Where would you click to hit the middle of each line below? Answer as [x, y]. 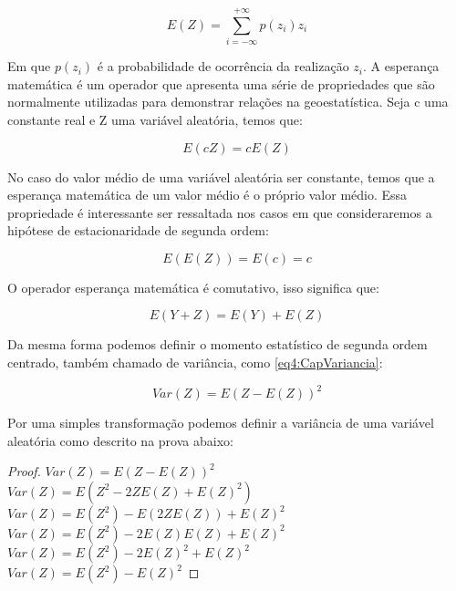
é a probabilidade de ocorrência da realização [223, 66]
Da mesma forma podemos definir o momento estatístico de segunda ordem [218, 344]
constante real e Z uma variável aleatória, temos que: [155, 119]
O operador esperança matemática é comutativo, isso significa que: [193, 287]
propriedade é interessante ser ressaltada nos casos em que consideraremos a [220, 212]
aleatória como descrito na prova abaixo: [120, 440]
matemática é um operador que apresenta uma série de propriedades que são [221, 83]
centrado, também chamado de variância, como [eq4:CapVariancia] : [195, 363]
